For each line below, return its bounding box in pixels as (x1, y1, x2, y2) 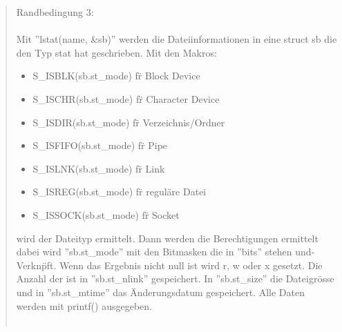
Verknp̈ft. (16, 257, 57, 272)
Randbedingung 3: (16, 5, 94, 19)
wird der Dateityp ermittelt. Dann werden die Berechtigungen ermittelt (16, 231, 319, 245)
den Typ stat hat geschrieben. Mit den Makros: (16, 45, 217, 59)
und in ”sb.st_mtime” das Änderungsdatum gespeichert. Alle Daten (16, 284, 305, 299)
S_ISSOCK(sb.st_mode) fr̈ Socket (32, 207, 180, 222)
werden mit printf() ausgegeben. (16, 298, 152, 313)
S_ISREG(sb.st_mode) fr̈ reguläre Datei (32, 184, 207, 199)
